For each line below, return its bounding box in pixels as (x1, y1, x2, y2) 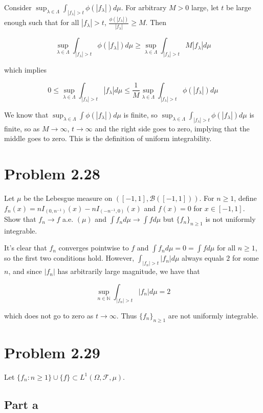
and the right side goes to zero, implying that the (95, 123, 250, 133)
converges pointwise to (58, 242, 129, 253)
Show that (4, 214, 36, 224)
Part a (4, 396, 38, 412)
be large (226, 2, 251, 12)
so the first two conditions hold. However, (4, 253, 135, 263)
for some (232, 253, 259, 263)
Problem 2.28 (4, 163, 100, 184)
